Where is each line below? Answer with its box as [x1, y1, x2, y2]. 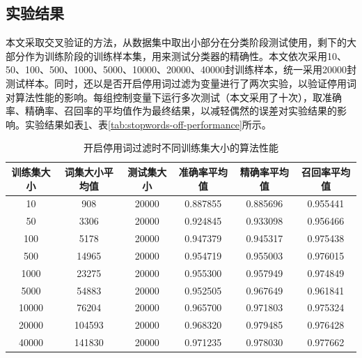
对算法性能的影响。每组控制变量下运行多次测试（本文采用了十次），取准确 [6, 89, 342, 104]
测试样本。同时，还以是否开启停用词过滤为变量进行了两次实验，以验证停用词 [6, 75, 356, 90]
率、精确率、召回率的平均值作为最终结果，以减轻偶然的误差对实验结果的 [6, 103, 337, 118]
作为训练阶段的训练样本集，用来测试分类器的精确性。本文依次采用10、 [24, 48, 347, 63]
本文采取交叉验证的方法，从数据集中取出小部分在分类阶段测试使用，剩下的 [6, 35, 347, 50]
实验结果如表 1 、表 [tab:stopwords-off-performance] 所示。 [24, 117, 271, 131]
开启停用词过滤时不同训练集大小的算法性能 [84, 140, 278, 155]
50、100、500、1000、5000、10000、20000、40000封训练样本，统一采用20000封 [6, 62, 356, 77]
